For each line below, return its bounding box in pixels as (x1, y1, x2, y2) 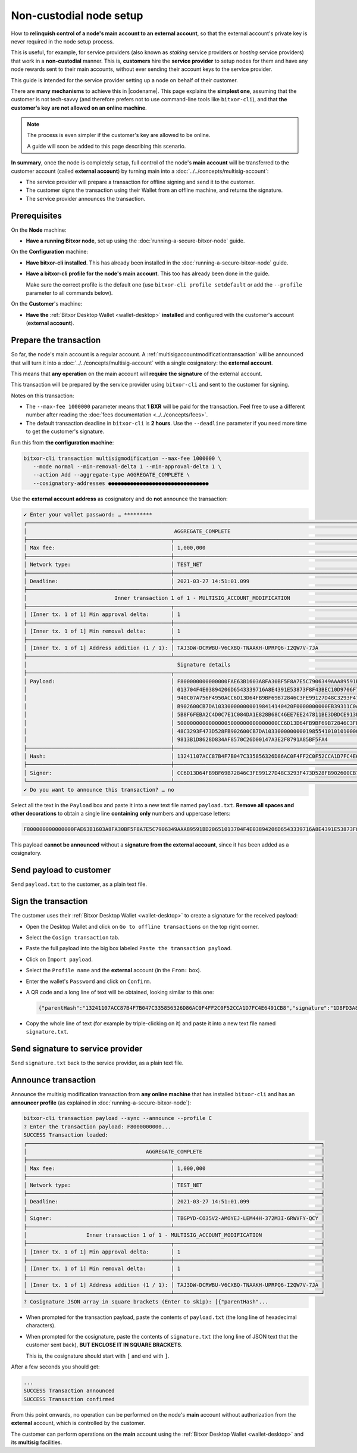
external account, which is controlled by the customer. (11, 1420, 146, 1427)
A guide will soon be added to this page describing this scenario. (27, 142, 186, 150)
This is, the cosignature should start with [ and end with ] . (26, 1352, 170, 1359)
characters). (26, 1322, 56, 1329)
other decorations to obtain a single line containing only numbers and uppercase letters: (11, 810, 231, 817)
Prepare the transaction (11, 335, 101, 346)
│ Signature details (23, 661, 231, 668)
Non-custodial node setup (11, 9, 143, 22)
